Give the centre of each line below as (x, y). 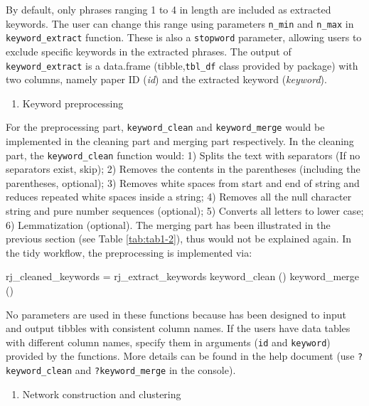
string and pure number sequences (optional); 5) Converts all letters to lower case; (185, 211)
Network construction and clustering (102, 394)
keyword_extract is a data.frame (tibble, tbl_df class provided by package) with (182, 65)
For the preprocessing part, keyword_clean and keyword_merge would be (165, 127)
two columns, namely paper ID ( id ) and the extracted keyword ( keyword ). (166, 79)
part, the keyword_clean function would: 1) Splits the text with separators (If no (183, 155)
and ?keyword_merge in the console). (155, 370)
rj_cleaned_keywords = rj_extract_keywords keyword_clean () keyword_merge (183, 276)
